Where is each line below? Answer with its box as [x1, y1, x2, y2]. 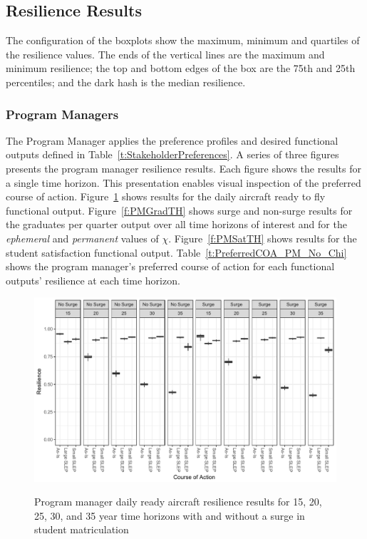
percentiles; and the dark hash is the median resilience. [6, 74, 246, 89]
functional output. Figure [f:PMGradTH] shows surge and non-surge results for [6, 202, 353, 217]
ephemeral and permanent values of [6, 230, 159, 245]
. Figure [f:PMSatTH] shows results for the [168, 230, 357, 245]
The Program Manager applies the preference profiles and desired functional [6, 133, 338, 148]
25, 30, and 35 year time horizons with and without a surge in [34, 508, 305, 523]
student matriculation [34, 522, 129, 537]
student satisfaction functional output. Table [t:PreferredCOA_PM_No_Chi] [6, 245, 347, 260]
